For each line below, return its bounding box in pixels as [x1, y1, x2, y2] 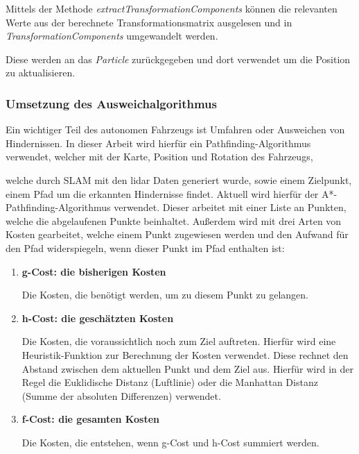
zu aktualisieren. [6, 65, 76, 80]
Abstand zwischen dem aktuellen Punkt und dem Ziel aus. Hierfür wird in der [21, 361, 353, 376]
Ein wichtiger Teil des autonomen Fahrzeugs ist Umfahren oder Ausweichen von [6, 122, 345, 137]
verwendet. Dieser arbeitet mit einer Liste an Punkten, [114, 200, 347, 215]
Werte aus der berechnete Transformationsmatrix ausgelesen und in [6, 15, 292, 29]
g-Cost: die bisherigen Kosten [21, 264, 166, 278]
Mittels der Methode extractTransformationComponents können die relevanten [6, 1, 338, 15]
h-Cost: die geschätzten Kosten [21, 310, 174, 325]
